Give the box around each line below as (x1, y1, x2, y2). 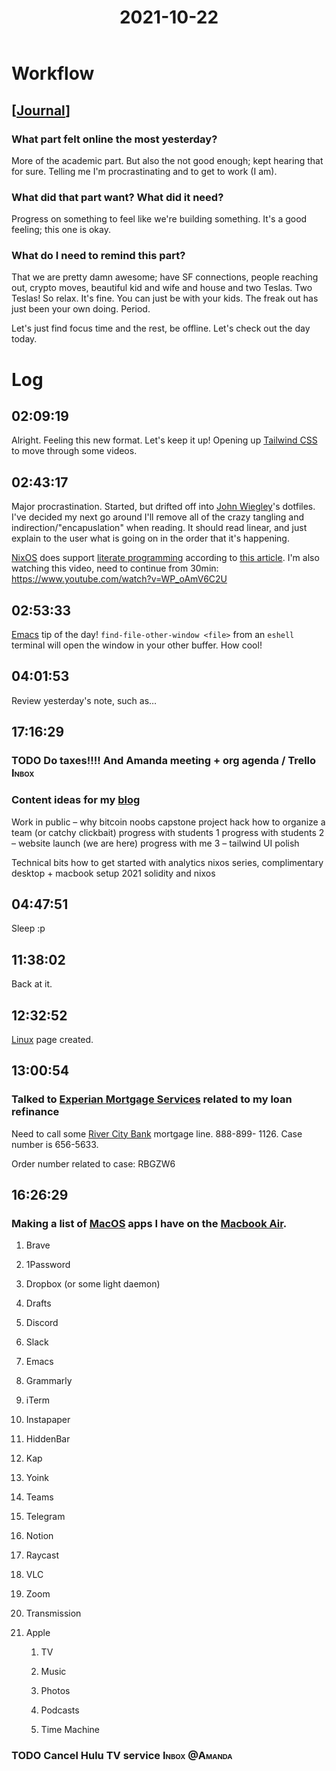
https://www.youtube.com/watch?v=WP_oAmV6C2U (11, 573, 228, 585)
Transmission (25, 1607, 82, 1620)
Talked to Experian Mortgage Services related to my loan (11, 1092, 293, 1106)
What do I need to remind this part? (11, 249, 186, 263)
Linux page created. (11, 1033, 94, 1045)
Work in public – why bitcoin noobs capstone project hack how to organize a (11, 816, 326, 828)
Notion (25, 1530, 54, 1542)
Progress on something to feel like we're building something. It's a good (11, 213, 308, 225)
